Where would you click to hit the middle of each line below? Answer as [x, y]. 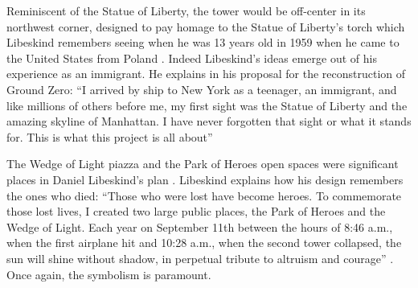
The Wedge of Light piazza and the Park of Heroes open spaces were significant [203, 164]
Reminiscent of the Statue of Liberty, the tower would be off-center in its [186, 10]
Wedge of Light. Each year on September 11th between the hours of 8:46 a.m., [200, 226]
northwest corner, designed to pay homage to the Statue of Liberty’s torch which [206, 26]
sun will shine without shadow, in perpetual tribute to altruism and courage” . [200, 258]
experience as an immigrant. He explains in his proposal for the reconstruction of [206, 74]
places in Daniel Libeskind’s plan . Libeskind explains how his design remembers [205, 179]
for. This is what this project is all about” [110, 136]
